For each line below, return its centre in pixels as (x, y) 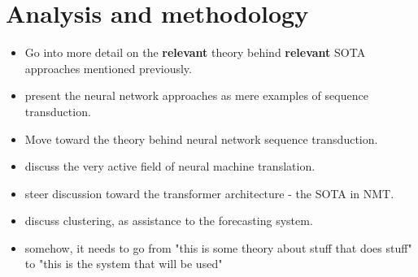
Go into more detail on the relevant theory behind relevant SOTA (195, 52)
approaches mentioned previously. (108, 68)
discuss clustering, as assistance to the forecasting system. (169, 221)
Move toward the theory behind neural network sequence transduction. (201, 138)
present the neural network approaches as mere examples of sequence (196, 95)
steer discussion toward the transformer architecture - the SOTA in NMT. (209, 193)
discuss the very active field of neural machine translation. (170, 166)
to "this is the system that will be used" (124, 264)
